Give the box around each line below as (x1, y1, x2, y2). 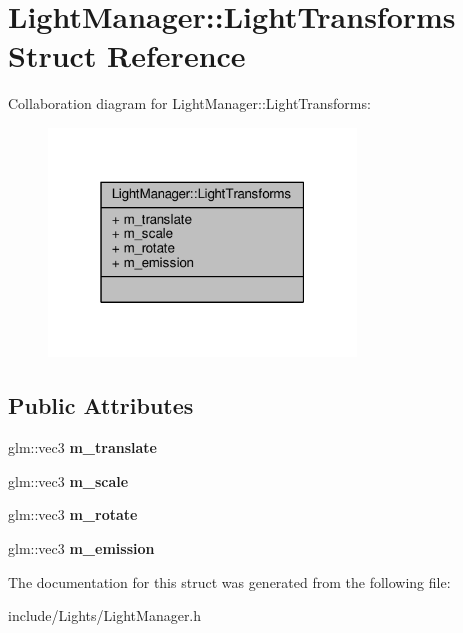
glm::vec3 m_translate (8, 437, 157, 458)
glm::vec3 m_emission (8, 537, 155, 558)
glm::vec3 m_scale (8, 470, 129, 491)
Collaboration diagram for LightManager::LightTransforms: (8, 93, 371, 114)
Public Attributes (8, 390, 194, 421)
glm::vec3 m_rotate (8, 504, 138, 525)
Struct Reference (8, 35, 246, 76)
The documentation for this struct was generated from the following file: (8, 571, 451, 592)
